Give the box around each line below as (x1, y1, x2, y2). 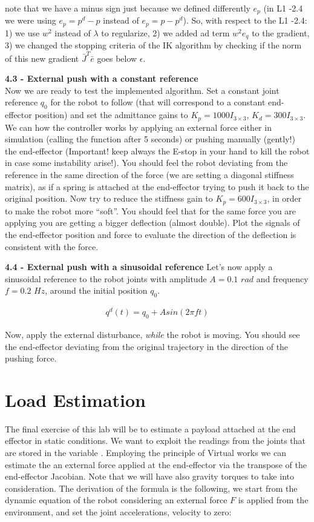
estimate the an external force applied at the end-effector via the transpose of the (5, 458, 307, 471)
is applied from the (238, 494, 309, 506)
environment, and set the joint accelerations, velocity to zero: (5, 506, 232, 518)
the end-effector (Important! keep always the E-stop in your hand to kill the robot (5, 144, 310, 157)
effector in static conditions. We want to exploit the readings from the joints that (5, 434, 306, 447)
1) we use (5, 26, 40, 39)
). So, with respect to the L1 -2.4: (183, 14, 307, 27)
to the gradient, (252, 26, 310, 39)
